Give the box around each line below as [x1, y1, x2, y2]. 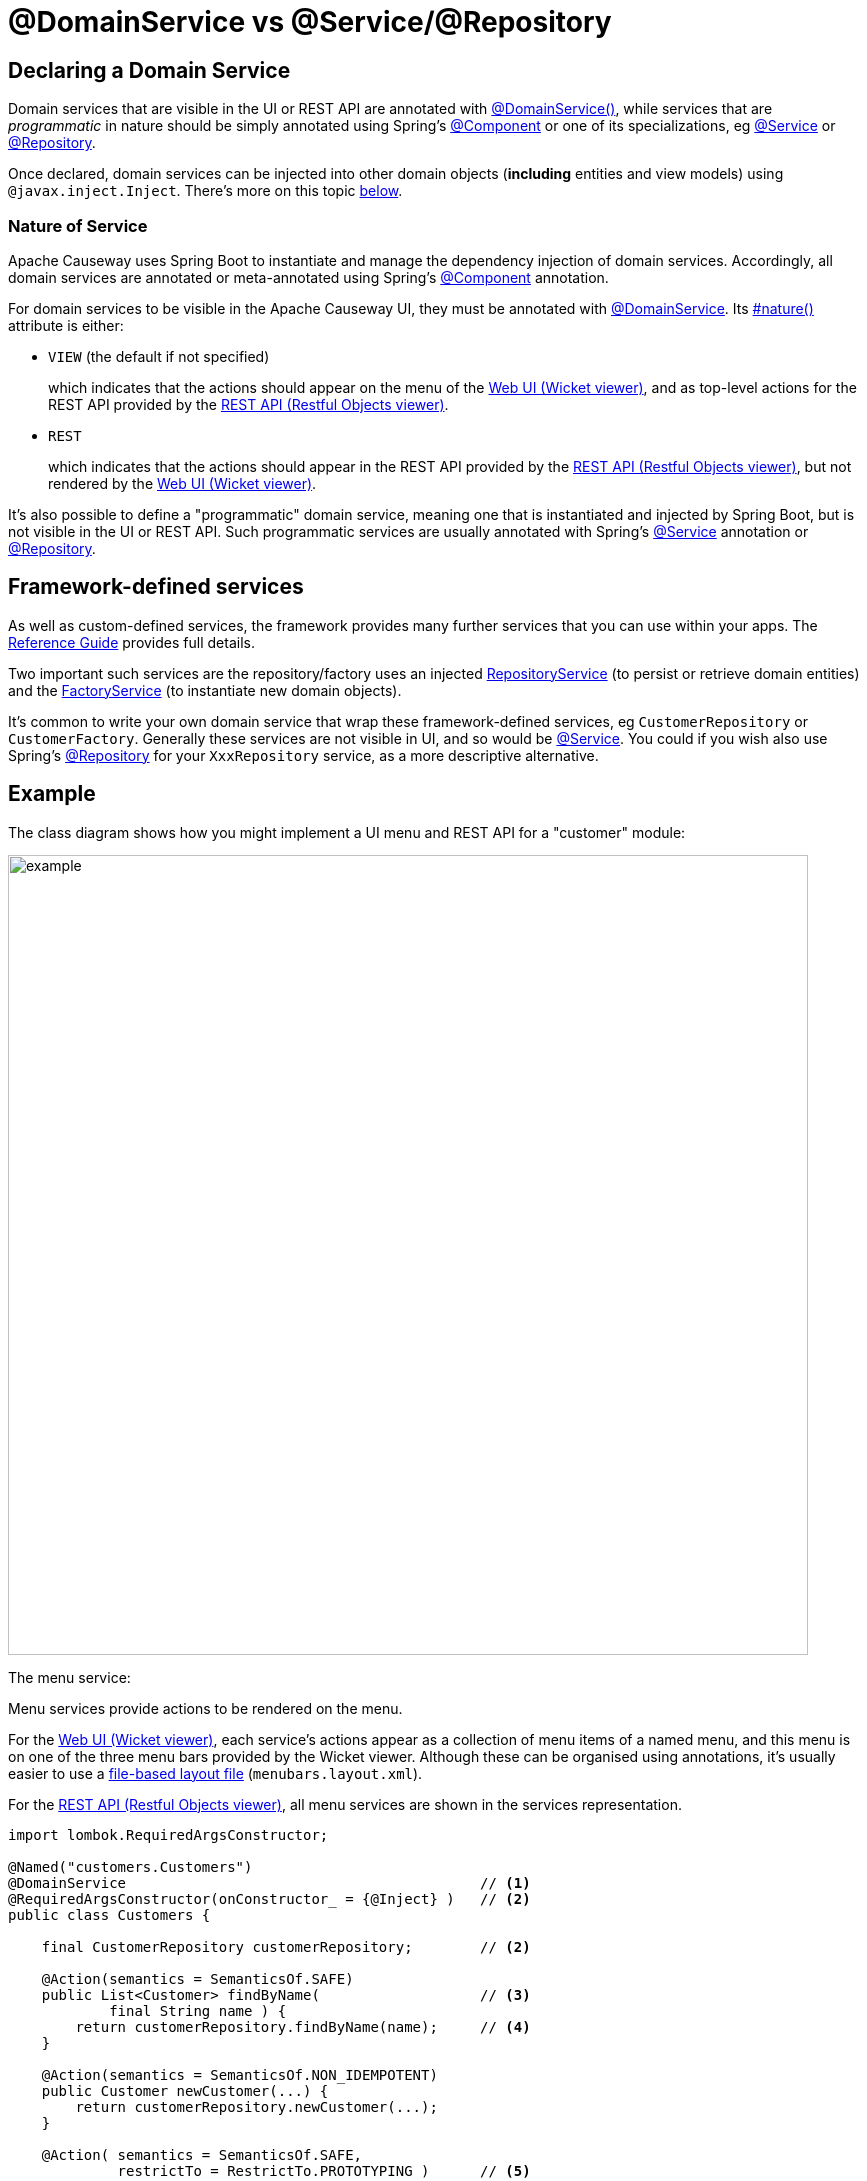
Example [8, 781, 96, 807]
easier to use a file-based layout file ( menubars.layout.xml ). [8, 1764, 423, 1782]
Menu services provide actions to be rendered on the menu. [8, 1699, 403, 1717]
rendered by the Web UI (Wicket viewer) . [48, 474, 317, 492]
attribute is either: [8, 316, 124, 334]
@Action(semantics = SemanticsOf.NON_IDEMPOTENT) [41, 2066, 438, 2083]
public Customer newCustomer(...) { [41, 2082, 329, 2099]
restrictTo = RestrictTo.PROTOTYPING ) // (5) [117, 2162, 531, 2179]
